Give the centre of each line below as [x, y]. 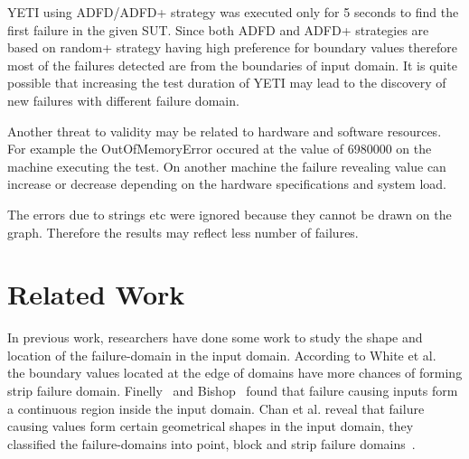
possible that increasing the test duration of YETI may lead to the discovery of [227, 83]
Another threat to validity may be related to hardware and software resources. [225, 131]
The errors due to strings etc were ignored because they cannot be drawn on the [230, 214]
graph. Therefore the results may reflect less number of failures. [183, 232]
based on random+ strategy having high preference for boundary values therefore [232, 47]
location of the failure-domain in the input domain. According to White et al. [222, 355]
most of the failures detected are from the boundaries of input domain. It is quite [232, 65]
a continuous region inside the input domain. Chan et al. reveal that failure [216, 408]
